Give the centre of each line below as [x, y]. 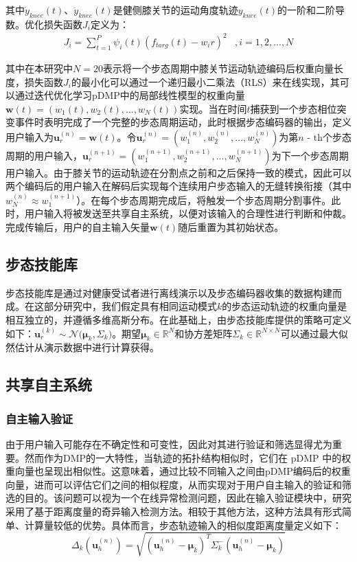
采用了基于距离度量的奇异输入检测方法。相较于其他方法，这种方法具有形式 [174, 512]
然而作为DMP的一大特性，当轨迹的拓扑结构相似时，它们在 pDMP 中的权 [188, 457]
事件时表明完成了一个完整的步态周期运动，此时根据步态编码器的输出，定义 [183, 122]
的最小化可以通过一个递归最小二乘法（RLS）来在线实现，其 [205, 81]
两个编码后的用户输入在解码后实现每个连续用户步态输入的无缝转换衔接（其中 [178, 186]
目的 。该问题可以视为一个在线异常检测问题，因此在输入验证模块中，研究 [188, 498]
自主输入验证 [39, 418]
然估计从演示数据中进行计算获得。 [82, 347]
